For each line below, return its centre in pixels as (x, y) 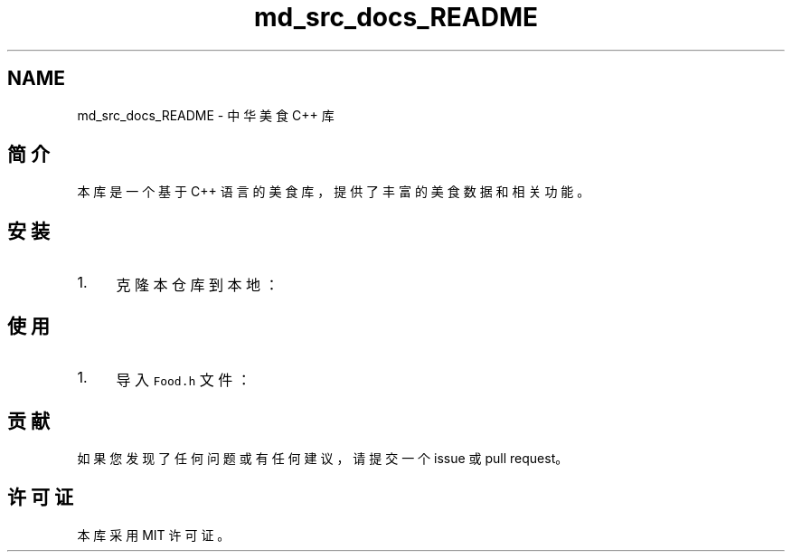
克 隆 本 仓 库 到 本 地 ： (198, 285)
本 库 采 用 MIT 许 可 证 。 (154, 535)
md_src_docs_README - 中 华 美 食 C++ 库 (206, 115)
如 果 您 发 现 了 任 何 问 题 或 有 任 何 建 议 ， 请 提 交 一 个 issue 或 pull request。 (323, 458)
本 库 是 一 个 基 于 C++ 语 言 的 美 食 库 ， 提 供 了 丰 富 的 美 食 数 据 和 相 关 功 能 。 (334, 192)
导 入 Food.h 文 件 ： (184, 380)
